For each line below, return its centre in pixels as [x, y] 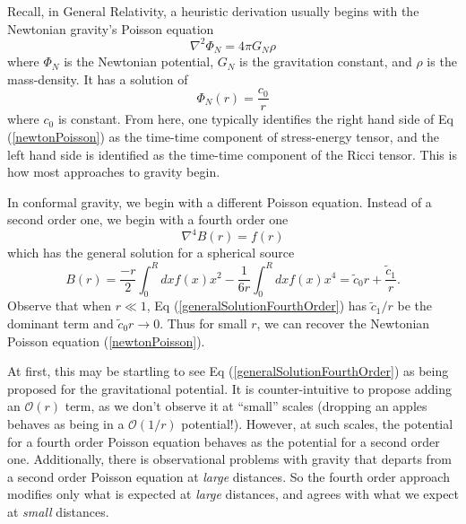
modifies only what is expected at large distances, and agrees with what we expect [233, 494]
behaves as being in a [66, 423]
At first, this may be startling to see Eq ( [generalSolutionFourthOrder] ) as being [228, 371]
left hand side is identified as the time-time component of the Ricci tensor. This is [232, 154]
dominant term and [60, 323]
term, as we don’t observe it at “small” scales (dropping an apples [246, 406]
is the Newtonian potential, [139, 61]
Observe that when [60, 306]
